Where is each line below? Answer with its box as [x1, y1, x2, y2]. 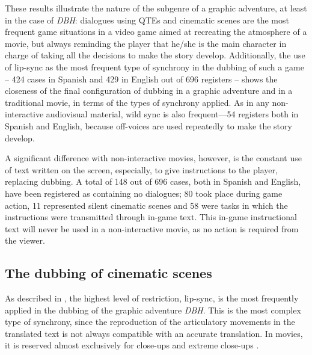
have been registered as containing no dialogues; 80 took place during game [5, 187, 283, 199]
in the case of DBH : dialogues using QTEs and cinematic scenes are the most [5, 13, 289, 26]
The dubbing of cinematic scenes [5, 264, 212, 282]
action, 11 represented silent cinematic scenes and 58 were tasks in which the [5, 199, 288, 211]
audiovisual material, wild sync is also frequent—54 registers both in [46, 108, 299, 120]
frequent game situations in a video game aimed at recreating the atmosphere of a [5, 25, 307, 38]
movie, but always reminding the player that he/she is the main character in [5, 37, 287, 49]
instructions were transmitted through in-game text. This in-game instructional [5, 211, 297, 223]
